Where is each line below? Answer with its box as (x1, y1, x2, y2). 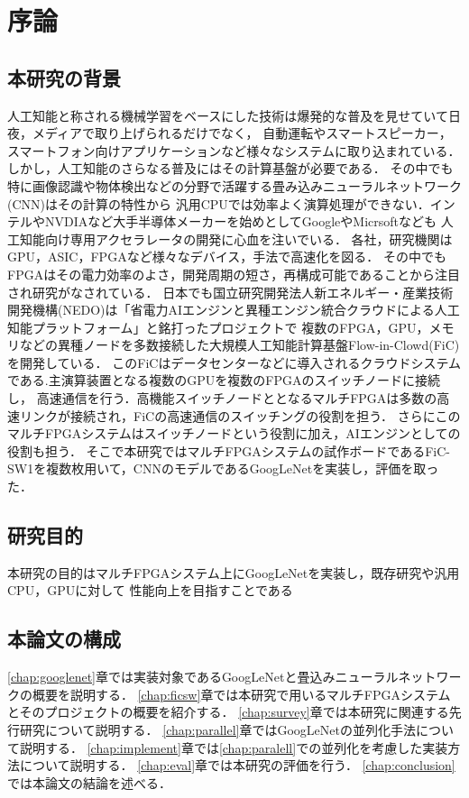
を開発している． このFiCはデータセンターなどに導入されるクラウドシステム (7, 353, 461, 371)
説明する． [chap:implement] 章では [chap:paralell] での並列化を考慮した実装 (19, 738, 448, 757)
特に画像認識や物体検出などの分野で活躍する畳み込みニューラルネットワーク (7, 176, 462, 195)
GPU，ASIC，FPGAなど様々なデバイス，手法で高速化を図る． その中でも (7, 247, 446, 266)
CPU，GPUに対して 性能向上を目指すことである (7, 581, 293, 600)
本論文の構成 (7, 625, 121, 653)
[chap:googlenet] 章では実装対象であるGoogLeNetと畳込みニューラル (7, 667, 399, 686)
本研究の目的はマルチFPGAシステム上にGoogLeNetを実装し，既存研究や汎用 (7, 563, 460, 582)
